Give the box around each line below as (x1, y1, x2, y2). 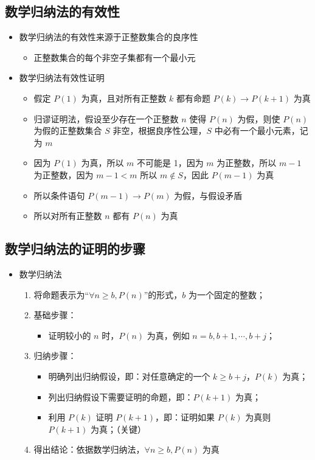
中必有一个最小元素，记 (214, 124, 308, 137)
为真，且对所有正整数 (81, 91, 167, 104)
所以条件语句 (33, 189, 85, 201)
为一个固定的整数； (189, 288, 266, 301)
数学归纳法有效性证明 (19, 71, 105, 84)
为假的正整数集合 (33, 124, 102, 137)
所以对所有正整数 (33, 209, 102, 222)
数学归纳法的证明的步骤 (5, 239, 145, 258)
